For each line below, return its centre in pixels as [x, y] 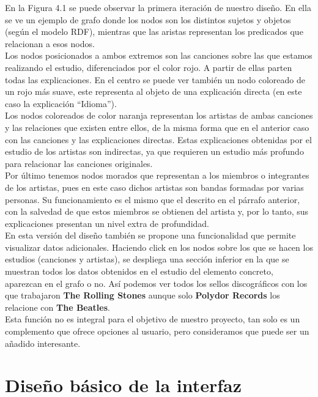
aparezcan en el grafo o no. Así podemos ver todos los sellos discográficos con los [156, 283]
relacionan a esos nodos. [50, 43]
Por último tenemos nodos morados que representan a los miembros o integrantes [157, 175]
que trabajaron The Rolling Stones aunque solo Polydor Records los [142, 295]
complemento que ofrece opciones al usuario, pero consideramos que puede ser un [157, 331]
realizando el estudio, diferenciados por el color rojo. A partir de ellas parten [149, 67]
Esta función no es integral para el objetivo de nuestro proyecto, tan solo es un [153, 319]
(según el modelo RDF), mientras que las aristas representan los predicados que [154, 32]
